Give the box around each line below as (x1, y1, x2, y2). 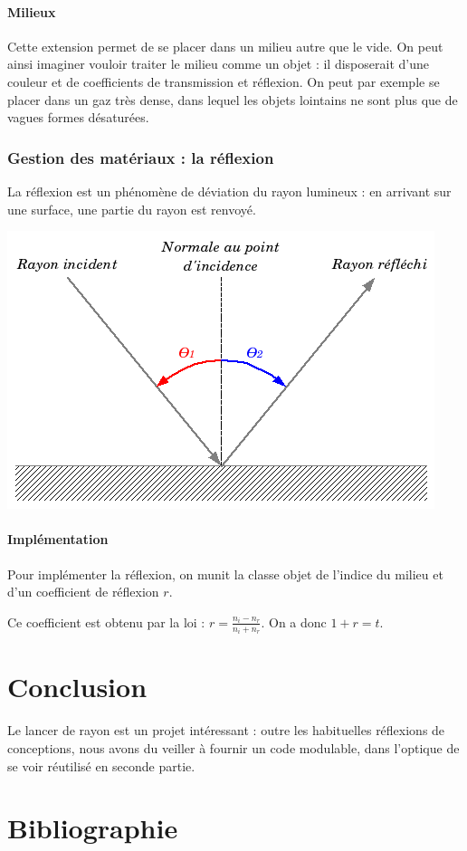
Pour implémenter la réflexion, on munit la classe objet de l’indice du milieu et (7, 564, 443, 583)
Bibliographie (7, 809, 178, 846)
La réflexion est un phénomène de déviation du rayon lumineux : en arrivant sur (7, 181, 452, 200)
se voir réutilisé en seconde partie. (7, 756, 195, 775)
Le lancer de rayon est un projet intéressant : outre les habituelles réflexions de (7, 721, 445, 740)
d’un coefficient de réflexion (7, 582, 159, 601)
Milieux (7, 2, 56, 21)
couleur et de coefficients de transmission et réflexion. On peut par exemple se (7, 72, 440, 91)
